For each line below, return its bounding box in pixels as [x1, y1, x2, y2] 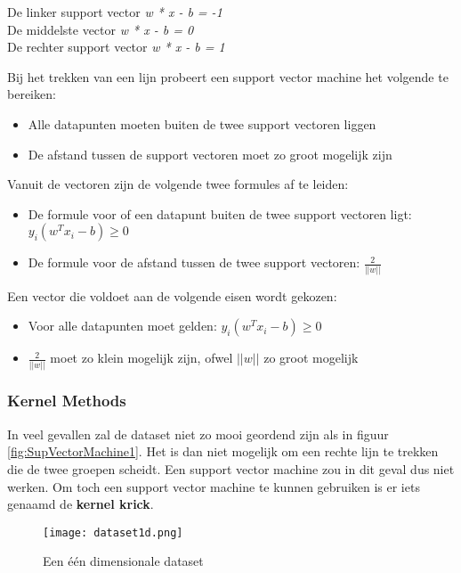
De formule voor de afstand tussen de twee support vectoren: [28, 253, 360, 272]
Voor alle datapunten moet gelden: [28, 316, 217, 335]
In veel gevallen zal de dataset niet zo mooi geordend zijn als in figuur [7, 424, 389, 443]
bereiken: [7, 85, 56, 103]
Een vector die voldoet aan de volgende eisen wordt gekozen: [7, 286, 337, 305]
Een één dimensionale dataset [43, 552, 204, 570]
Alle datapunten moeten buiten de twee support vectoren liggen [28, 114, 376, 133]
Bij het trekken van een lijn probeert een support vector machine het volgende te [7, 67, 449, 86]
